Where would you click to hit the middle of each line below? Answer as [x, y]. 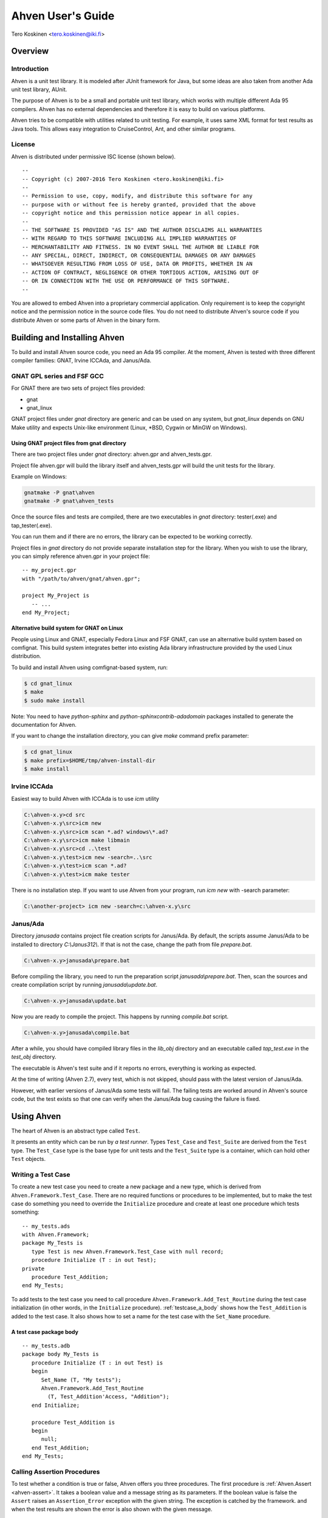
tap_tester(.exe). [32, 525]
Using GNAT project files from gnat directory [69, 443]
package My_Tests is [53, 1243]
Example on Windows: [39, 476]
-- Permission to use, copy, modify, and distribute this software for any [137, 196]
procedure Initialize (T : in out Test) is [97, 1363]
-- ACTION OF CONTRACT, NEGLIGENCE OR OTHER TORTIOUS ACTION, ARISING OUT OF [141, 272]
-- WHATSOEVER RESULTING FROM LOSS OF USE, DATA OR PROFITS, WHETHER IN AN [137, 264]
